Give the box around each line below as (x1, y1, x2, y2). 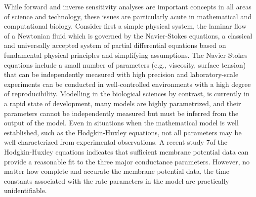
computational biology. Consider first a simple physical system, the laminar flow (4, 21, 247, 31)
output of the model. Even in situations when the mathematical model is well (4, 118, 239, 128)
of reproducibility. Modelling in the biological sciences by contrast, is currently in (4, 88, 250, 99)
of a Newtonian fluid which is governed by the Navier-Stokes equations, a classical (4, 30, 253, 40)
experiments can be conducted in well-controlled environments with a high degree (4, 79, 251, 89)
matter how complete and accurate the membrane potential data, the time (4, 166, 229, 176)
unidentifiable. (4, 185, 47, 196)
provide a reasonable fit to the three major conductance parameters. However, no (4, 156, 250, 166)
